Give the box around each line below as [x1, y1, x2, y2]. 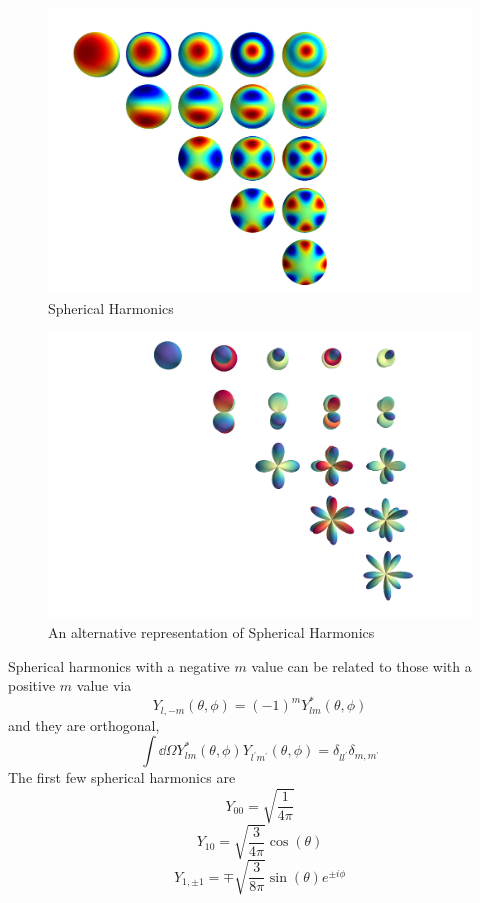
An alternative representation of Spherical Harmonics [48, 622, 375, 642]
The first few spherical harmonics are [8, 767, 236, 788]
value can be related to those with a [251, 655, 472, 676]
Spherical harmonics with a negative [8, 655, 230, 676]
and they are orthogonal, [8, 714, 160, 735]
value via [76, 675, 132, 696]
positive [8, 675, 56, 696]
